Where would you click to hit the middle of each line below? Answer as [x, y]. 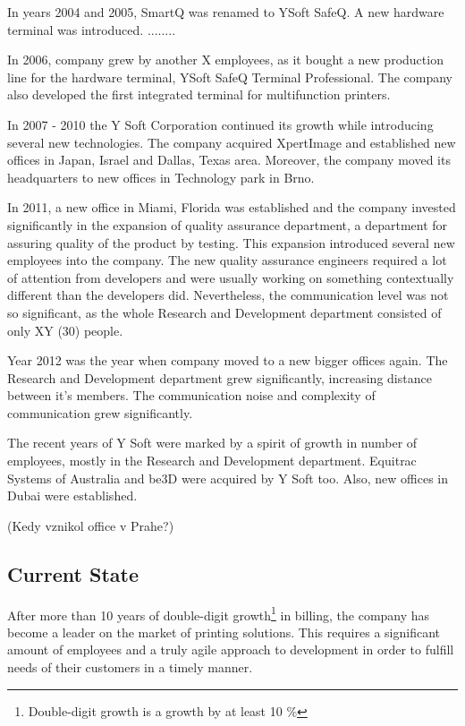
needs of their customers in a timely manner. [130, 667]
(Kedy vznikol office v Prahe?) [91, 525]
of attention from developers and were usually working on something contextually [231, 277]
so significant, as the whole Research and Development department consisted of [224, 312]
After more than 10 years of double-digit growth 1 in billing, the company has [219, 613]
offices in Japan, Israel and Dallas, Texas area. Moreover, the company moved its [229, 160]
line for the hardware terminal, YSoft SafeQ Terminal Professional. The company [230, 77]
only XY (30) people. [65, 330]
